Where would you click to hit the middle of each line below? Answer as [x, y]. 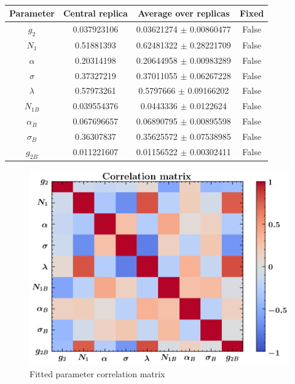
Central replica [95, 13]
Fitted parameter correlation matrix [97, 373]
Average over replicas [184, 13]
